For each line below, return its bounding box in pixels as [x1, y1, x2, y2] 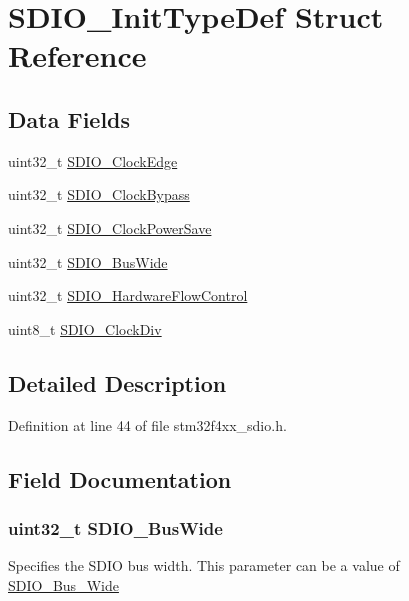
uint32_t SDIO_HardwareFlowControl [8, 285, 248, 306]
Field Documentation [8, 463, 232, 494]
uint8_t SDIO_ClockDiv [8, 318, 162, 339]
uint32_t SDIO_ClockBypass [8, 184, 190, 205]
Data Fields [8, 103, 131, 134]
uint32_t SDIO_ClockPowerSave [8, 217, 212, 238]
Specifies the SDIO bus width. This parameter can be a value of [8, 555, 400, 576]
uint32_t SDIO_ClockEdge [8, 150, 178, 171]
